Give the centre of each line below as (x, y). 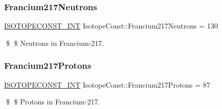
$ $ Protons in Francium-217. (53, 102)
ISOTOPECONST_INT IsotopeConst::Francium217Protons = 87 (107, 84)
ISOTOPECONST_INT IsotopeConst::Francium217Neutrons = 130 (111, 26)
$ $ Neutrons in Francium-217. (55, 43)
